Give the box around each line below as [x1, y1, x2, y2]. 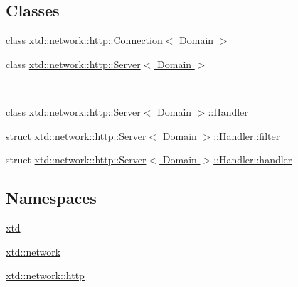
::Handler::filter [213, 128, 280, 143]
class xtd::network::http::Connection [6, 33, 163, 48]
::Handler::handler [213, 152, 292, 167]
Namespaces [6, 187, 97, 209]
